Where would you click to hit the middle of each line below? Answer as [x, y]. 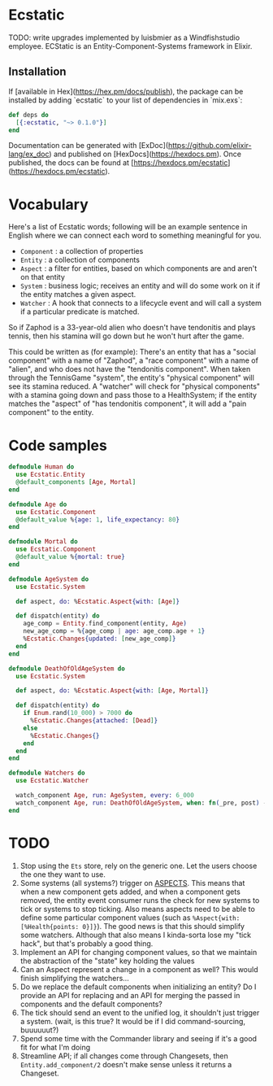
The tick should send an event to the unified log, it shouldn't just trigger [140, 1012]
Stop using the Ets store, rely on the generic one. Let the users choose [139, 866]
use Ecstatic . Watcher [52, 781]
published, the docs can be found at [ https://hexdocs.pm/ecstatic [118, 163]
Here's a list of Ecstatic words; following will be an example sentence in [128, 227]
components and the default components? [91, 1004]
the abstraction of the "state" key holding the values [107, 961]
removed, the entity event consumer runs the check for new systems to [140, 900]
